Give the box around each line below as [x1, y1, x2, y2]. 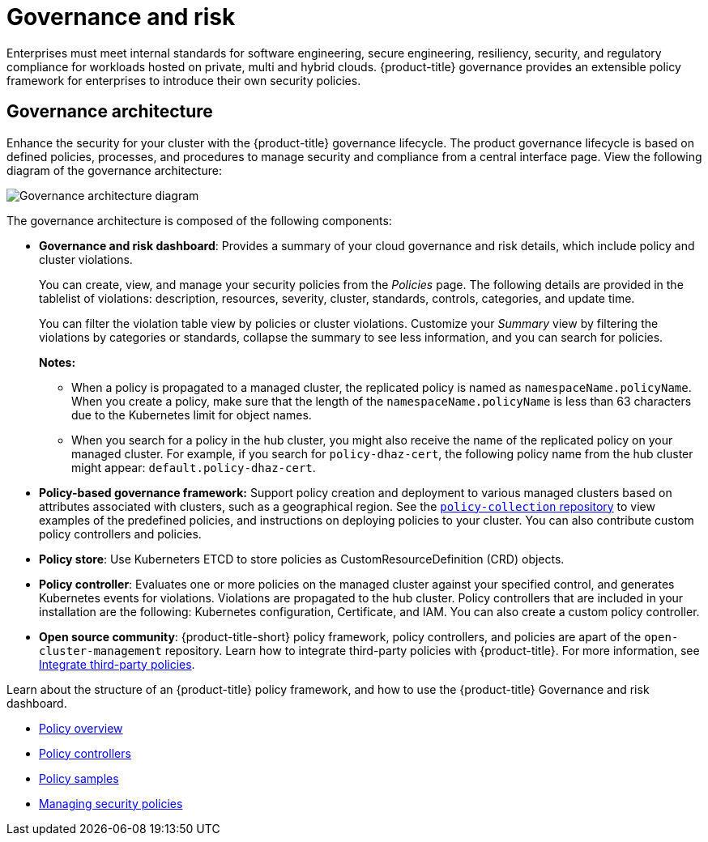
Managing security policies [39, 796, 183, 810]
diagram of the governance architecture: [6, 163, 222, 177]
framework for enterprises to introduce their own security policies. [6, 73, 361, 87]
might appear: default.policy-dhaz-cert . [71, 460, 316, 474]
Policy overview [39, 721, 123, 735]
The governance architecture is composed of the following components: [6, 213, 392, 228]
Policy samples [39, 771, 119, 785]
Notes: [39, 355, 76, 369]
